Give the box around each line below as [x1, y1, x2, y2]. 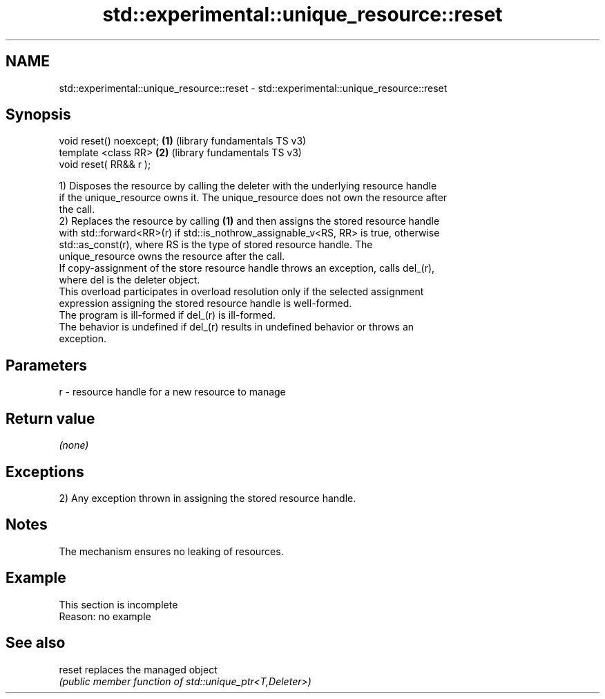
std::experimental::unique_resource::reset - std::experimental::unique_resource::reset [59, 82, 448, 94]
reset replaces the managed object [59, 663, 218, 675]
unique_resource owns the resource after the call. [59, 250, 285, 263]
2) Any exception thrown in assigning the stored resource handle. [59, 492, 356, 504]
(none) [59, 439, 89, 451]
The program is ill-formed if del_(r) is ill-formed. [59, 309, 276, 321]
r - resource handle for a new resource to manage [59, 386, 286, 398]
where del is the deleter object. [59, 274, 200, 286]
